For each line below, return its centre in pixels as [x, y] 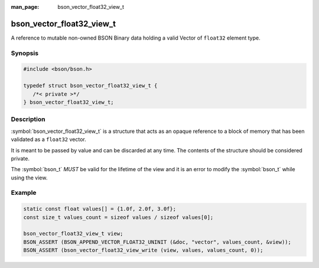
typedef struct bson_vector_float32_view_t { [90, 86]
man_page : [25, 7]
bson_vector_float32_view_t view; [73, 234]
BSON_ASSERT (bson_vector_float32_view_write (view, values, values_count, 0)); [143, 250]
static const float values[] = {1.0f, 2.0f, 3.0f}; [100, 209]
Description [28, 119]
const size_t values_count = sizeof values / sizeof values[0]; [118, 217]
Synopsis [25, 53]
